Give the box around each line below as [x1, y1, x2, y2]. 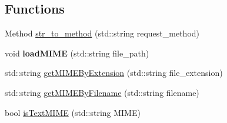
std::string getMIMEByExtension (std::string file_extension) [5, 67, 223, 79]
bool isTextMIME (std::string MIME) [5, 106, 141, 118]
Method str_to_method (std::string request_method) [5, 27, 200, 39]
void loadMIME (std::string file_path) [5, 46, 149, 59]
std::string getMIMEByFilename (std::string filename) [5, 86, 199, 98]
